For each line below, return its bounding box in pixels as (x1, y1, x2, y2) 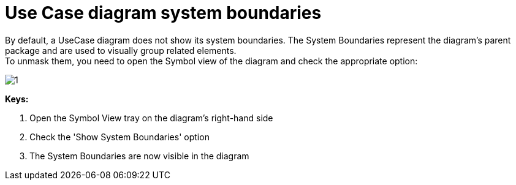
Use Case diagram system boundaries (5, 2, 322, 23)
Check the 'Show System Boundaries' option (29, 131, 210, 142)
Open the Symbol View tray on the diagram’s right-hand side (29, 112, 273, 123)
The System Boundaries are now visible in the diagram (29, 150, 249, 161)
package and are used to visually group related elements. (5, 45, 237, 56)
